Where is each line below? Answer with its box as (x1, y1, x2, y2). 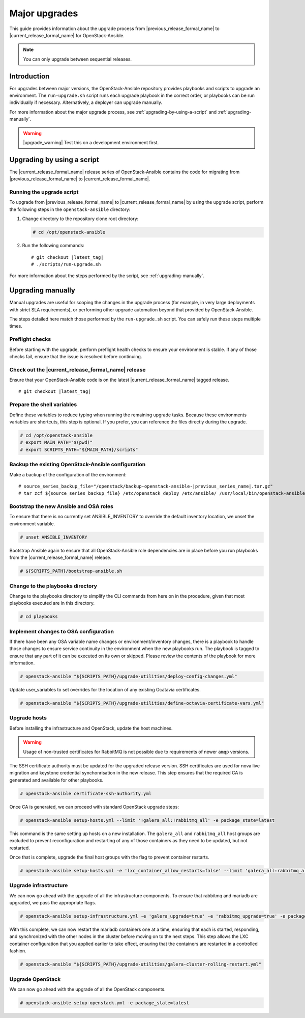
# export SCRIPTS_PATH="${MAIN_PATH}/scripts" (20, 446, 138, 452)
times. (9, 323, 22, 329)
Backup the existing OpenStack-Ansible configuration (9, 461, 146, 468)
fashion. (9, 948, 26, 954)
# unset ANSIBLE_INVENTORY (20, 534, 87, 540)
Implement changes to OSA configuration (9, 628, 114, 635)
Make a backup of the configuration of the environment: (9, 471, 127, 477)
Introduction (9, 72, 50, 81)
